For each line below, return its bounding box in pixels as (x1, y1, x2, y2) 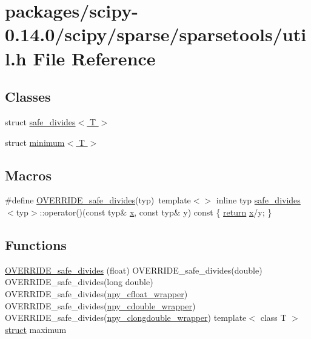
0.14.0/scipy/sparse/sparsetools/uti (5, 22, 307, 47)
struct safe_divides (5, 115, 76, 128)
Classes (5, 87, 51, 106)
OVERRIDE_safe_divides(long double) (5, 275, 153, 288)
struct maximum (5, 323, 67, 335)
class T (260, 311, 287, 324)
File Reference (33, 45, 156, 70)
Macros (5, 165, 52, 184)
